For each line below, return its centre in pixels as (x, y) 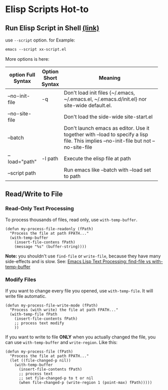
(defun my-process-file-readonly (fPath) (49, 229)
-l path (50, 158)
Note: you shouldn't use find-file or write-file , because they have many (83, 256)
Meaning (109, 78)
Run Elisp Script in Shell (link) (52, 28)
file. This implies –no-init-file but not (107, 141)
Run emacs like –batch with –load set (107, 169)
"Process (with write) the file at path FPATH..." (64, 310)
